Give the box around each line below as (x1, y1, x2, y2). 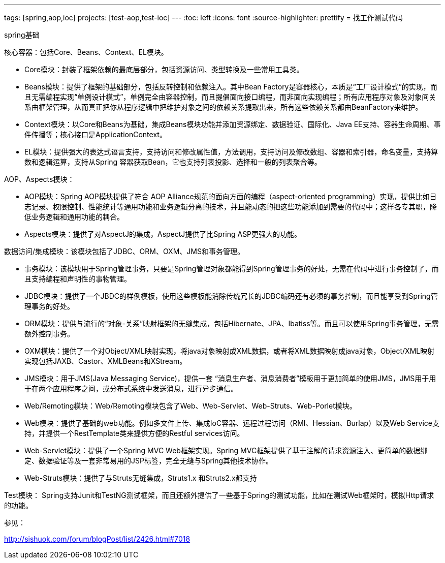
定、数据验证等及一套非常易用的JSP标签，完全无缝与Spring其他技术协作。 (24, 456, 273, 465)
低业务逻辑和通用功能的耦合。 (24, 212, 124, 221)
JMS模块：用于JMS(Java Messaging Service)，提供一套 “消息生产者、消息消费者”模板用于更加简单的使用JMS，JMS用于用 (24, 374, 436, 383)
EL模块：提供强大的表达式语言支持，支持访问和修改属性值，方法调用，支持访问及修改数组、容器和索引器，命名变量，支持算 (24, 147, 438, 156)
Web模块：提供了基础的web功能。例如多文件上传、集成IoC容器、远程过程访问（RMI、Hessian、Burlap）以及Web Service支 (24, 419, 439, 427)
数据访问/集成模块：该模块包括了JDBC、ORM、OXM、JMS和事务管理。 (4, 247, 244, 256)
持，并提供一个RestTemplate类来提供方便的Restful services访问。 (24, 429, 244, 437)
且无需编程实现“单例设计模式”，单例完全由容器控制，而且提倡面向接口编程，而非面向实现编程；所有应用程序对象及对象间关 (24, 92, 436, 101)
